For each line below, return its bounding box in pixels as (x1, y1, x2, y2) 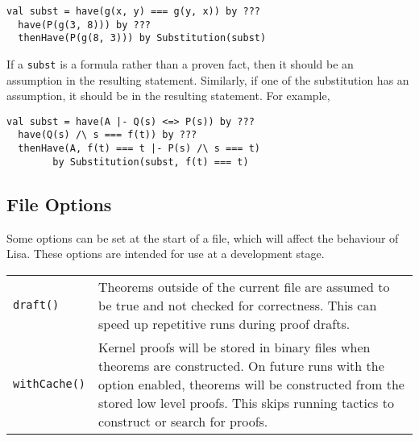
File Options (6, 191, 112, 216)
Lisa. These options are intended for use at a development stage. (6, 245, 325, 262)
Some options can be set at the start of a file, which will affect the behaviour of (6, 229, 399, 246)
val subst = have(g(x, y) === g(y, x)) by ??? (6, 6, 260, 17)
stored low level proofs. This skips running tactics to (98, 393, 394, 412)
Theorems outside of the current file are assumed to (98, 277, 390, 296)
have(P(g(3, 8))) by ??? (18, 19, 151, 31)
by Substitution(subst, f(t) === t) (52, 156, 249, 168)
